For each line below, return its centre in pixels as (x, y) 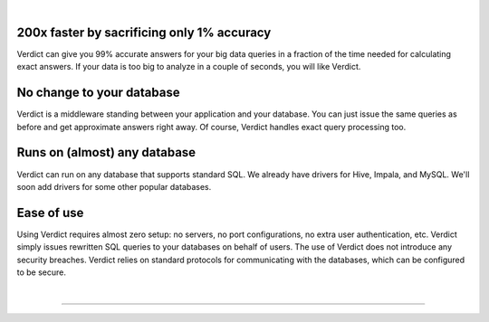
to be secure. (42, 272)
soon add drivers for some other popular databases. (114, 186)
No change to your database (98, 93)
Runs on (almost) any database (106, 152)
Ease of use (50, 213)
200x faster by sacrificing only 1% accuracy (144, 32)
